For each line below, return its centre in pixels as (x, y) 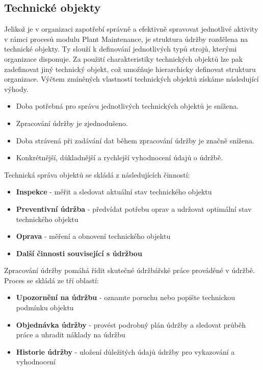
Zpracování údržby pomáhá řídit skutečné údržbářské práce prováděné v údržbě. (130, 270)
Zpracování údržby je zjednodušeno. (72, 123)
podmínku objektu (45, 307)
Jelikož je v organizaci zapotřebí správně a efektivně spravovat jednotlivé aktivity (131, 29)
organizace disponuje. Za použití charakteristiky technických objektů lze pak (124, 58)
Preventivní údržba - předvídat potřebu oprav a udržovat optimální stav (134, 208)
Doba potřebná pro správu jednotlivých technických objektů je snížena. (127, 106)
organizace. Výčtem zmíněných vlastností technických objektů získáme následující (131, 79)
